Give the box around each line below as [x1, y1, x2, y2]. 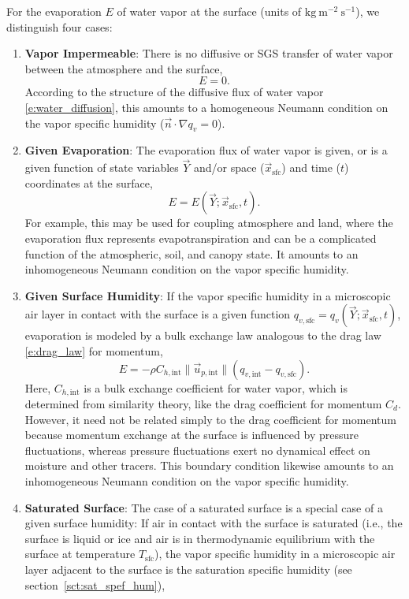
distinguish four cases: [6, 18, 113, 35]
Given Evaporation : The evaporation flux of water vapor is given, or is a [24, 142, 388, 158]
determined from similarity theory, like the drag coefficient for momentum [24, 395, 382, 411]
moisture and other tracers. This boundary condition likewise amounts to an [24, 457, 394, 474]
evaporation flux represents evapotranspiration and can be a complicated [24, 229, 377, 246]
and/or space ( [193, 159, 265, 176]
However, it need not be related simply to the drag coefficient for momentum [24, 411, 396, 427]
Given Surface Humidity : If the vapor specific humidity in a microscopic [24, 287, 391, 303]
